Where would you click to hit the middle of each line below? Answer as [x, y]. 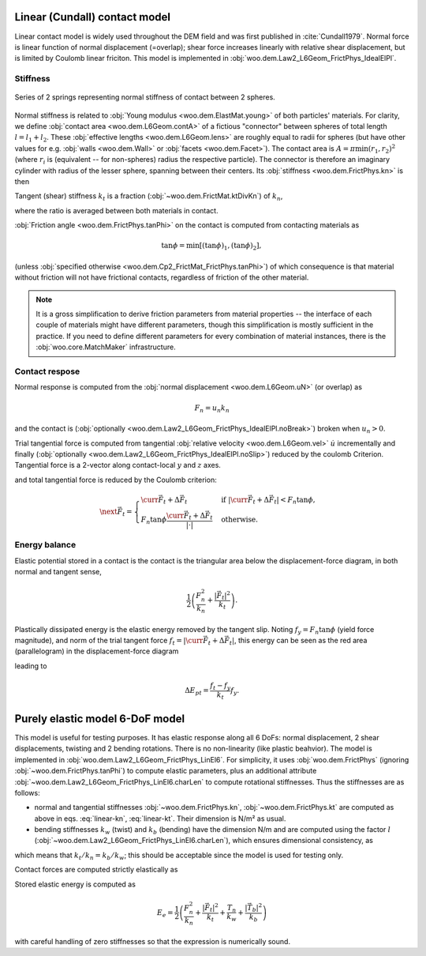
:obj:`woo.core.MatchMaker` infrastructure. [106, 347]
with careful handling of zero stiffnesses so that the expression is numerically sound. [153, 941]
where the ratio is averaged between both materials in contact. [116, 210]
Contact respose [47, 371]
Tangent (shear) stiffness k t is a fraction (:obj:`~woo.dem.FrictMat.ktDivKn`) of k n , [149, 197]
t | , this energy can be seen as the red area [298, 641]
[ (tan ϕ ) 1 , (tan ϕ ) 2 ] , [230, 247]
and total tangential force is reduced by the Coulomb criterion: [116, 480]
